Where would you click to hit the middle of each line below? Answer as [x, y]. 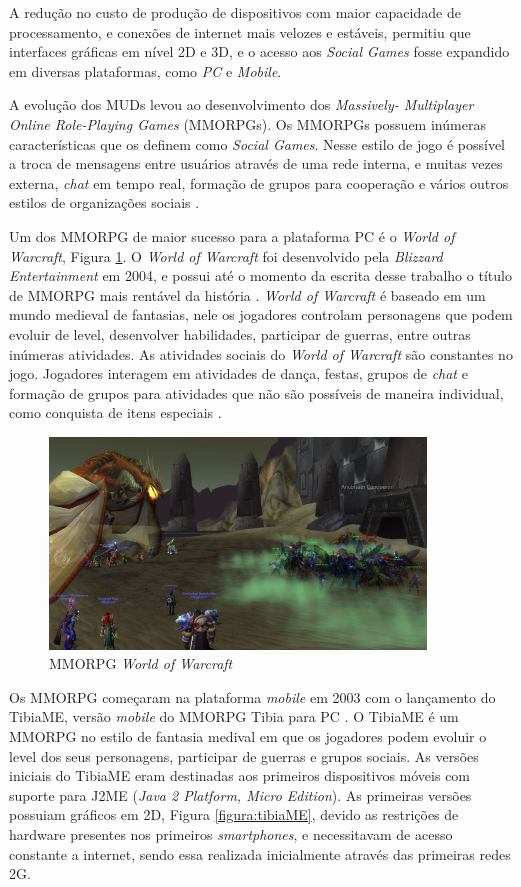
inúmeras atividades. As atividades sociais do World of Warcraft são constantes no [261, 353]
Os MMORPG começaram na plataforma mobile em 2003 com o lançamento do [252, 696]
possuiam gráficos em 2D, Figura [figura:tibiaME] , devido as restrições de [234, 814]
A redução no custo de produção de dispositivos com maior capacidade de [235, 12]
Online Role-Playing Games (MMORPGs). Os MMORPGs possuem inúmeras [247, 123]
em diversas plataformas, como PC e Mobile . [145, 70]
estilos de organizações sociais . [104, 202]
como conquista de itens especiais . [115, 412]
